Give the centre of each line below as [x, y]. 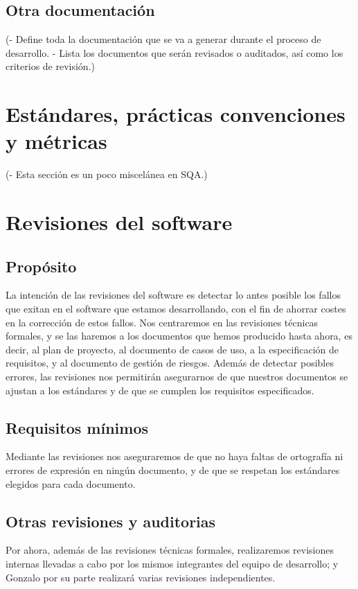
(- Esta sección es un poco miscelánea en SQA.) [107, 174]
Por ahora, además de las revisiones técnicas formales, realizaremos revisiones [170, 550]
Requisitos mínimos [77, 427]
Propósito [41, 266]
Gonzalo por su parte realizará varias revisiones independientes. [141, 577]
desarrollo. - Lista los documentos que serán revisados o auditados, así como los [174, 52]
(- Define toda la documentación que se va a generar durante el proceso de [163, 39]
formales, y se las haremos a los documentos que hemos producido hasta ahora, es [179, 336]
